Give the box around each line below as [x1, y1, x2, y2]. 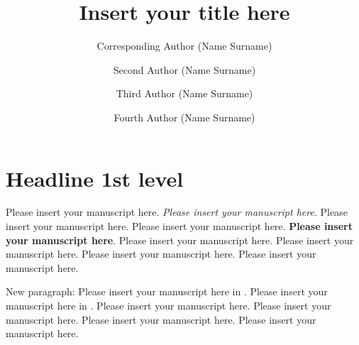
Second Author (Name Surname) [113, 62, 256, 77]
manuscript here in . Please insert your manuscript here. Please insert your [6, 298, 331, 312]
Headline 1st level [6, 163, 184, 192]
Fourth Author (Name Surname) [114, 109, 255, 124]
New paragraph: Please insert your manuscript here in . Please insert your [6, 284, 328, 299]
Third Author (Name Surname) [116, 86, 253, 101]
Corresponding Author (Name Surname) [96, 38, 272, 53]
